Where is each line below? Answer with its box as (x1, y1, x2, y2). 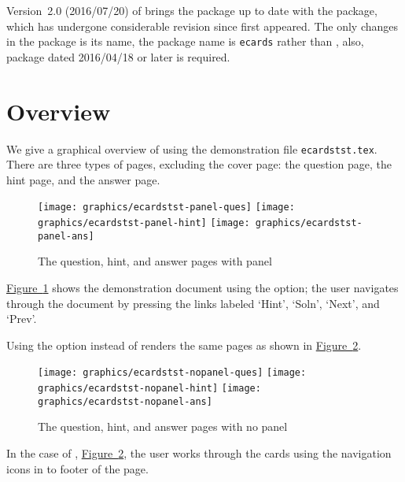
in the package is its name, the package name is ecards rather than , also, (6, 33, 364, 50)
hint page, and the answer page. (6, 171, 160, 187)
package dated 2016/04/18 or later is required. (6, 48, 230, 65)
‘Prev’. (6, 310, 37, 327)
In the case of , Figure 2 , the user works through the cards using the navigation (6, 444, 392, 461)
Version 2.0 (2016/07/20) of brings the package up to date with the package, (6, 2, 377, 18)
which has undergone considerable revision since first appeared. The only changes (6, 17, 399, 34)
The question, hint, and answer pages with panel (38, 253, 272, 269)
